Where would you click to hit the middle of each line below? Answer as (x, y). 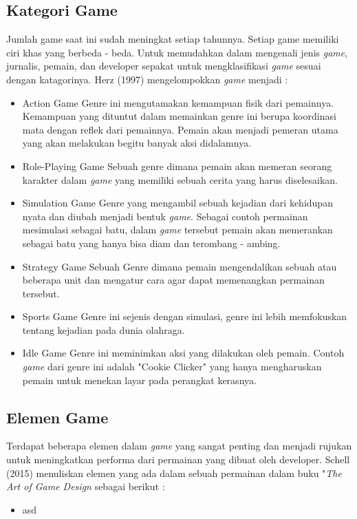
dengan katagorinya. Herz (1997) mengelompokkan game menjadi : (147, 79)
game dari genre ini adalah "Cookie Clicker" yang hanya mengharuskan (172, 367)
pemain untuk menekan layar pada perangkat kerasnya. (139, 380)
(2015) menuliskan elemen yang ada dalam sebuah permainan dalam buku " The (174, 473)
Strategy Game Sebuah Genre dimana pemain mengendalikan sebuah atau (180, 266)
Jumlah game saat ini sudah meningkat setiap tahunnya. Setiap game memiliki (173, 39)
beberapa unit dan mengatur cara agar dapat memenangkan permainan (173, 280)
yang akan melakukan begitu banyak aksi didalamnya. (137, 143)
